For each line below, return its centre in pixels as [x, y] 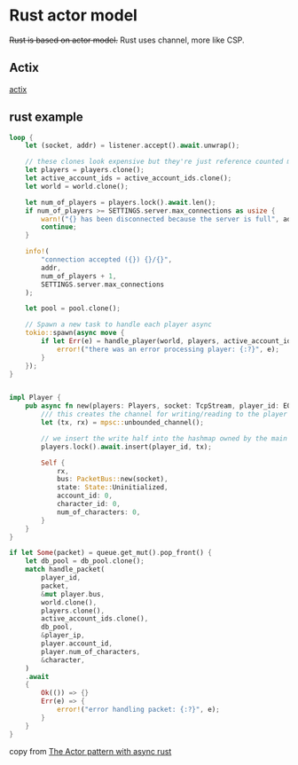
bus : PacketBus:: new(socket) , [112, 480]
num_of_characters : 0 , [98, 512]
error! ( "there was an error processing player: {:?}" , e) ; [168, 349]
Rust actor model [73, 16]
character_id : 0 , [89, 504]
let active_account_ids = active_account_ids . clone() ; [129, 178]
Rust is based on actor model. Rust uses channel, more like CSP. [127, 40]
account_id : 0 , [85, 496]
